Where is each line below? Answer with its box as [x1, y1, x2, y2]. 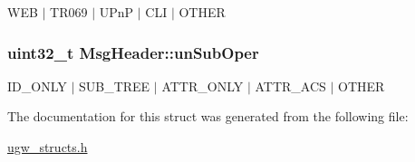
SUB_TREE [78, 76, 150, 95]
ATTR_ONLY [161, 76, 244, 95]
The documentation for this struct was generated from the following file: [7, 107, 409, 126]
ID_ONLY [7, 76, 67, 95]
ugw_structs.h [7, 138, 88, 156]
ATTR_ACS [255, 76, 326, 95]
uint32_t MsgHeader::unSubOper [7, 41, 259, 63]
